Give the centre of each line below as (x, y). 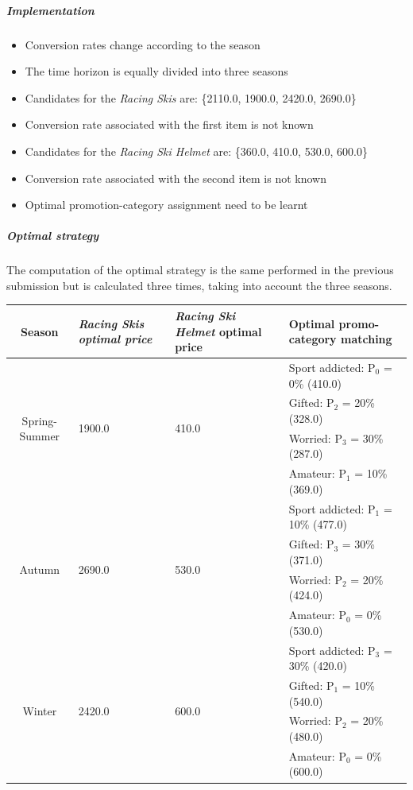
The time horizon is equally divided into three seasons (156, 71)
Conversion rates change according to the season (143, 44)
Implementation (50, 10)
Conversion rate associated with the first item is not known (169, 124)
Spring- (40, 420)
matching (366, 339)
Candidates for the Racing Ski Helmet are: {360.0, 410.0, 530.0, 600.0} (196, 151)
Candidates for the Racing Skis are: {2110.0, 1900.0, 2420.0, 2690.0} (191, 97)
